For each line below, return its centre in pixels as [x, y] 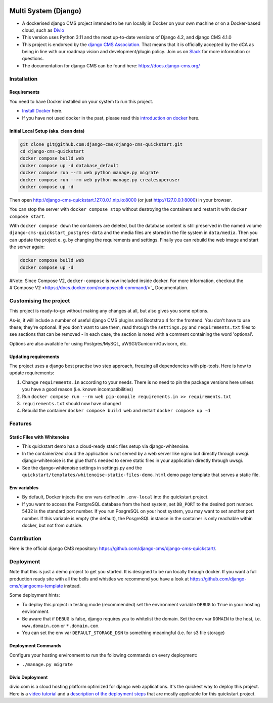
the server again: [27, 247]
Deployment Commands [35, 646]
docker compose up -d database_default [69, 165]
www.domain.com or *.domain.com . [61, 626]
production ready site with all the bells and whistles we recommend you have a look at [99, 579]
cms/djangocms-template [36, 585]
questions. [33, 59]
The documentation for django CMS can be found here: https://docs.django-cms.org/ [111, 65]
